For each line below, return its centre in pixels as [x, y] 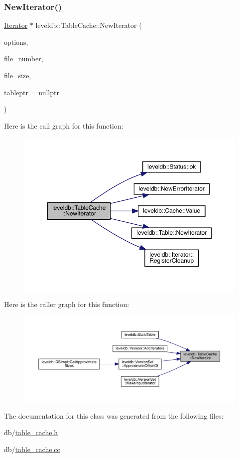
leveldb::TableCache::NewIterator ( [89, 25]
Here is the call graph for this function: [64, 125]
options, [16, 42]
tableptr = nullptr [32, 92]
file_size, [18, 75]
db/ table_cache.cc [32, 449]
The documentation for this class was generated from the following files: [114, 415]
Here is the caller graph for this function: [67, 304]
